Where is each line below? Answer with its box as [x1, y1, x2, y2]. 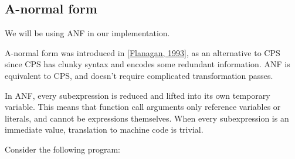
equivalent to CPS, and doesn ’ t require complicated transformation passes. [5, 69, 273, 81]
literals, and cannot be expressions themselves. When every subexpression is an [5, 112, 289, 124]
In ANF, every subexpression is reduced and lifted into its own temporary [5, 89, 270, 101]
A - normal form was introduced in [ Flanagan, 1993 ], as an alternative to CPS [5, 46, 280, 58]
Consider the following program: [5, 143, 120, 155]
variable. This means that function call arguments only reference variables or [5, 101, 281, 113]
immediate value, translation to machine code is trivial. [5, 123, 204, 136]
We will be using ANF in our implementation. [5, 27, 170, 39]
